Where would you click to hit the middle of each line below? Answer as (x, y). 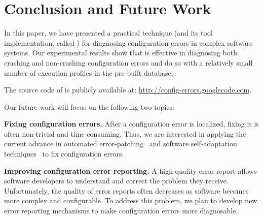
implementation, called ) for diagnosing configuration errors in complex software (128, 42)
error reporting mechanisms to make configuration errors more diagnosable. (121, 211)
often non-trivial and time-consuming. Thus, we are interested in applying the (125, 133)
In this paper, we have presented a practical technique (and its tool (108, 33)
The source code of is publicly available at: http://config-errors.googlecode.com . (128, 90)
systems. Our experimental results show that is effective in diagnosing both (121, 53)
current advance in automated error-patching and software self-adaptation (121, 144)
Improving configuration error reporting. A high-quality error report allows (130, 170)
